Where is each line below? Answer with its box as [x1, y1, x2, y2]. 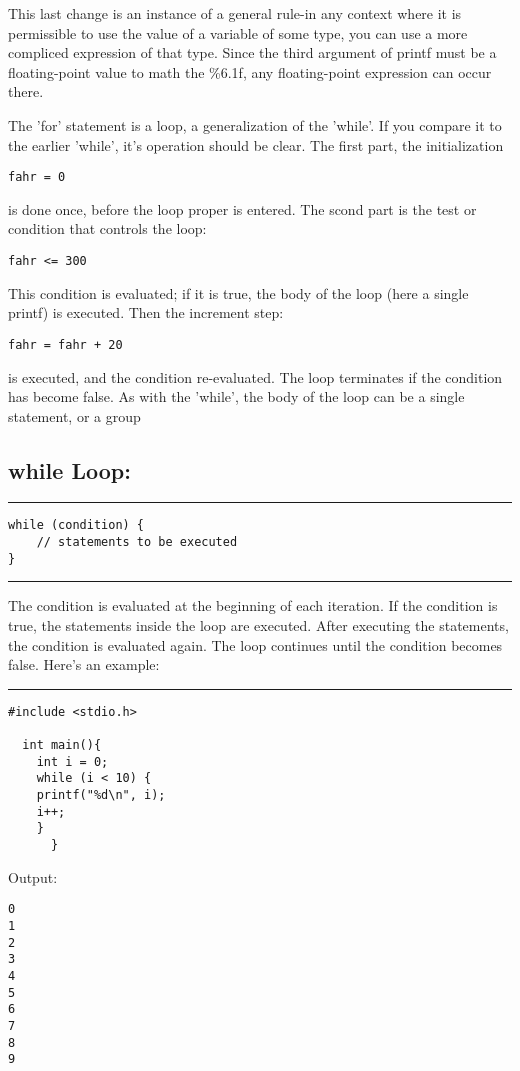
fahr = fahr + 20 [8, 337, 123, 352]
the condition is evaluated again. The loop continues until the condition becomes [8, 634, 503, 655]
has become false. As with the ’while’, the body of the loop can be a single [8, 386, 465, 407]
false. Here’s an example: [8, 654, 160, 675]
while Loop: [8, 454, 131, 485]
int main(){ [22, 738, 102, 753]
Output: [8, 866, 58, 887]
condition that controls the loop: [8, 218, 207, 239]
